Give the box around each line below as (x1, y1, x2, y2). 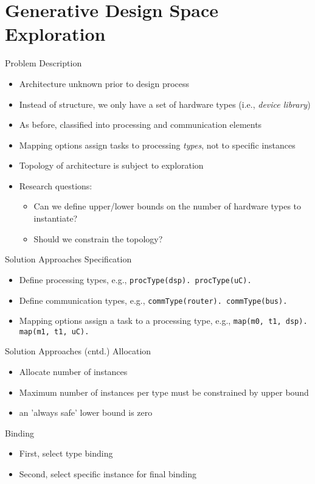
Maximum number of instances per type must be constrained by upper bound (19, 385, 309, 398)
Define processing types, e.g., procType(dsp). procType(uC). (19, 273, 252, 286)
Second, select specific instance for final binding (19, 468, 196, 480)
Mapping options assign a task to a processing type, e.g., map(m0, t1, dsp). (19, 314, 308, 327)
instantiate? (33, 212, 78, 225)
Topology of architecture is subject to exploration (19, 159, 204, 172)
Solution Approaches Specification (5, 253, 132, 265)
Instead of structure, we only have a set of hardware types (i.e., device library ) (19, 97, 311, 110)
